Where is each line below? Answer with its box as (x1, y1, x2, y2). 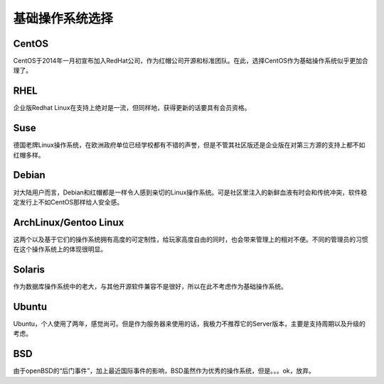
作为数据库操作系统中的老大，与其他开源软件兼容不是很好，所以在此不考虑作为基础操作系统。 (13, 282, 287, 291)
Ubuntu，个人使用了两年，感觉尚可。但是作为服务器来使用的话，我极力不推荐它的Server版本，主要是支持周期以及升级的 (13, 319, 366, 328)
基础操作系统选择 (13, 11, 114, 26)
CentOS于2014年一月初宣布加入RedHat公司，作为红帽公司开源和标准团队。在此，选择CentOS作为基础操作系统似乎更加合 (13, 57, 369, 65)
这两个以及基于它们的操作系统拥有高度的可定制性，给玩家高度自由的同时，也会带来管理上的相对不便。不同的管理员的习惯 (13, 235, 368, 243)
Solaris (13, 263, 46, 276)
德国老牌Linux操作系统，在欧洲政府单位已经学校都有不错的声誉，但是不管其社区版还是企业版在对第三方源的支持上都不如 (13, 141, 366, 149)
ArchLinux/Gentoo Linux (13, 216, 124, 229)
